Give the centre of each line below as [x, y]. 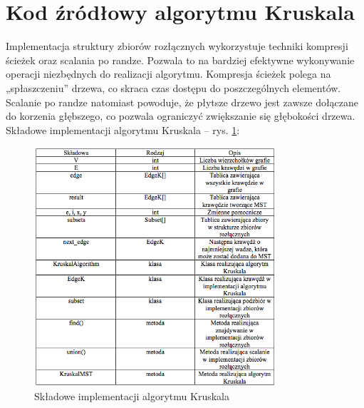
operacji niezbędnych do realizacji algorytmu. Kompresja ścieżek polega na [168, 74]
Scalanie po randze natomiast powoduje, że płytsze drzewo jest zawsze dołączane [182, 102]
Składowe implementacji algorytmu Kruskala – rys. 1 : [123, 129]
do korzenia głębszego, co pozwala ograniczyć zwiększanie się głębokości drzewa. [181, 116]
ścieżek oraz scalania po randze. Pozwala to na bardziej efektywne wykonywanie [180, 60]
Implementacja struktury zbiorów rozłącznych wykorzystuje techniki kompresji [177, 46]
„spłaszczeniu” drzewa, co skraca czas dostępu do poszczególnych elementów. [173, 87]
